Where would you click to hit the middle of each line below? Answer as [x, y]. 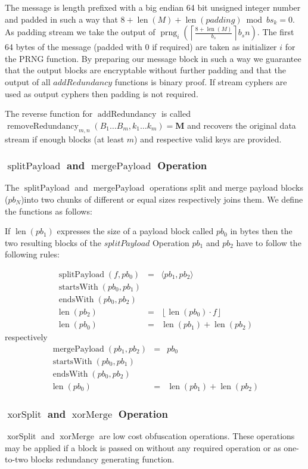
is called [176, 114]
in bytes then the [261, 231]
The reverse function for [49, 114]
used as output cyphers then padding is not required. [102, 93]
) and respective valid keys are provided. [208, 139]
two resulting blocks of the [53, 242]
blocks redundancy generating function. [102, 459]
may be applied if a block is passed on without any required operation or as [143, 447]
